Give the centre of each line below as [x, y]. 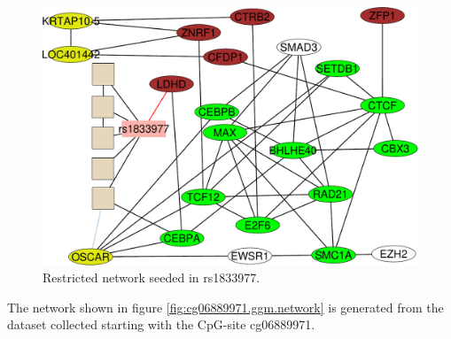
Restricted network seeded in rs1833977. [152, 277]
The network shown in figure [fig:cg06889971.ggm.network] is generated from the [225, 307]
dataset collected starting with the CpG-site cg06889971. [161, 324]
